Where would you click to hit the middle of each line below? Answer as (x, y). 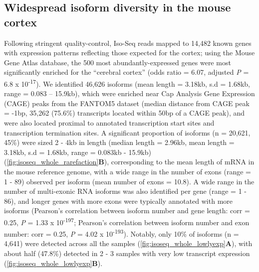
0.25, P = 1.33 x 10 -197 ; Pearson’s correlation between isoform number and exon (127, 221)
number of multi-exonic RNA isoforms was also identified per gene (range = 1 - (125, 191)
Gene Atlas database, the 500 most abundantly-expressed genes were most (118, 62)
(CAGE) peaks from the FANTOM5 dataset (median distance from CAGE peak (127, 103)
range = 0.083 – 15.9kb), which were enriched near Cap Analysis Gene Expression (129, 93)
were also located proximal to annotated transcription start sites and (109, 123)
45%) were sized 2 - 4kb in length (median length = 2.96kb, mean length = (119, 142)
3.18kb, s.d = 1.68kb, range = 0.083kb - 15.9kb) (78, 152)
